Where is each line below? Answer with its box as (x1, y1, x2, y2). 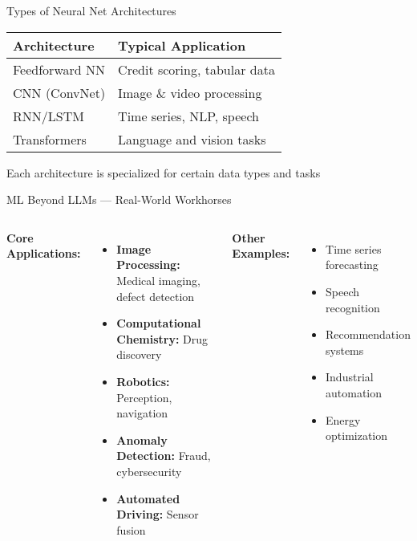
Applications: (6, 245, 81, 262)
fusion (116, 521, 146, 538)
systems (326, 341, 364, 358)
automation (326, 384, 383, 401)
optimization (326, 427, 388, 444)
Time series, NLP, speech (118, 106, 259, 125)
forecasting (326, 256, 379, 273)
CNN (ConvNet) (13, 83, 106, 102)
